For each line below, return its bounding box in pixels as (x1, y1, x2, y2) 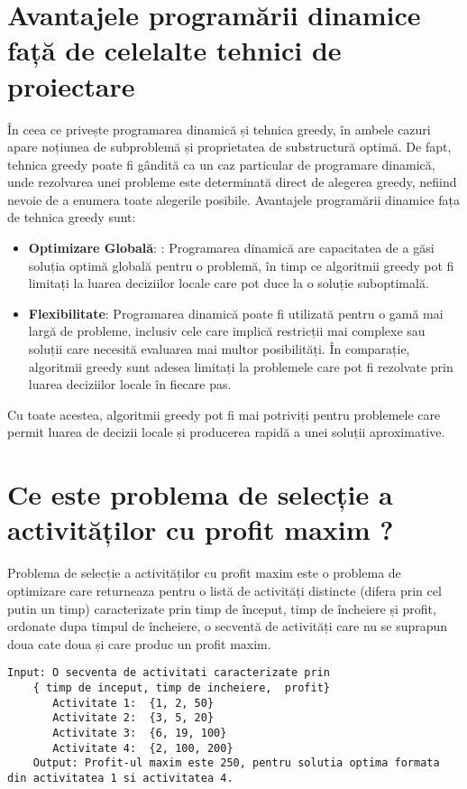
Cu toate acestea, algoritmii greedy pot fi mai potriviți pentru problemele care (7, 404, 441, 423)
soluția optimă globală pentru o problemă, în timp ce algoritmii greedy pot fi (28, 255, 454, 274)
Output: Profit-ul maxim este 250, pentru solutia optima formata (32, 757, 440, 770)
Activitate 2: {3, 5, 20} (52, 711, 215, 725)
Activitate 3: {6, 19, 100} (52, 726, 227, 739)
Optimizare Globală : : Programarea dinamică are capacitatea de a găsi (28, 238, 435, 257)
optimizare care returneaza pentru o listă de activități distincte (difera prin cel (7, 580, 442, 599)
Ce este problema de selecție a (7, 476, 393, 513)
